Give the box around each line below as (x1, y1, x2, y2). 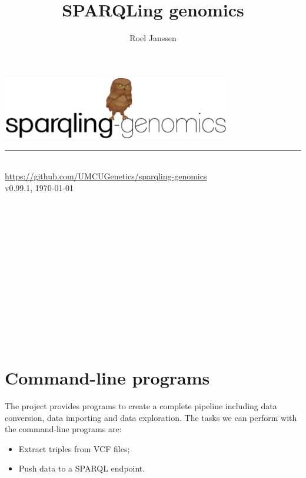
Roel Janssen (129, 32, 177, 44)
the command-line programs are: (5, 423, 122, 435)
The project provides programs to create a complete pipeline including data (5, 400, 277, 412)
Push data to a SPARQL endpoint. (18, 462, 145, 474)
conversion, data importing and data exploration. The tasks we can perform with (5, 411, 297, 423)
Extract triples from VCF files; (18, 442, 130, 454)
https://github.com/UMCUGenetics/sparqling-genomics (5, 170, 207, 182)
